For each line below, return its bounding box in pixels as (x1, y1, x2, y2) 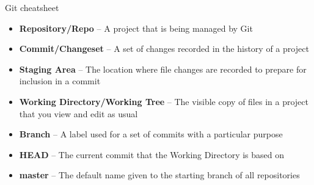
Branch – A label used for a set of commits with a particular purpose (19, 128, 283, 140)
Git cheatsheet (5, 1, 59, 13)
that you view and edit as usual (19, 107, 138, 120)
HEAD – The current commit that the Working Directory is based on (19, 148, 285, 161)
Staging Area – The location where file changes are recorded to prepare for (19, 62, 307, 75)
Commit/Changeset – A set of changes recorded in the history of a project (19, 42, 309, 55)
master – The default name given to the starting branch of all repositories (19, 169, 300, 181)
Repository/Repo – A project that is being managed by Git (19, 21, 253, 34)
